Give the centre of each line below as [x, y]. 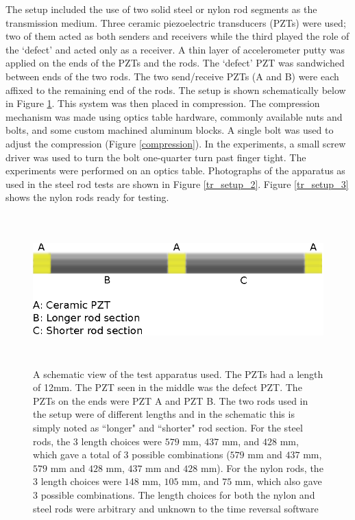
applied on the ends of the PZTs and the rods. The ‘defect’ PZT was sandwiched [175, 63]
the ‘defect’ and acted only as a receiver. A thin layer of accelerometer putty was [175, 49]
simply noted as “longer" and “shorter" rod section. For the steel [168, 428]
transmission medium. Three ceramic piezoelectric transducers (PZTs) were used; [176, 22]
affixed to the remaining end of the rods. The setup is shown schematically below [176, 90]
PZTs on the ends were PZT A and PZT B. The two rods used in [171, 400]
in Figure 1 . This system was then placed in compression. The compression [163, 103]
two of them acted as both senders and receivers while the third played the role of [177, 36]
